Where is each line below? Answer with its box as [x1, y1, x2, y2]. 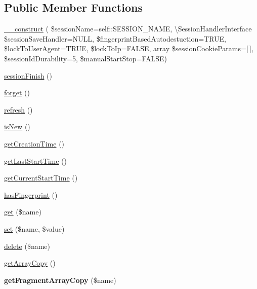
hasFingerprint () [4, 189, 58, 200]
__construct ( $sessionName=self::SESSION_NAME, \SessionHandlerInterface [4, 23, 252, 34]
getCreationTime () [4, 138, 65, 149]
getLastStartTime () [4, 155, 67, 166]
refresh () [4, 104, 33, 115]
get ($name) [4, 206, 41, 217]
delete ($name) [4, 240, 50, 251]
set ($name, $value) [4, 223, 65, 234]
